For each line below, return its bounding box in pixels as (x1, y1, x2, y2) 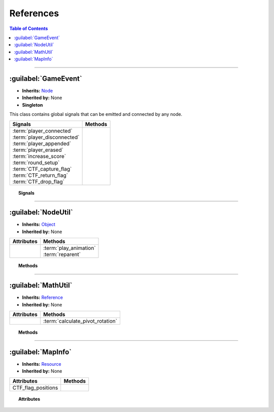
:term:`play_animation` (43, 244, 96, 251)
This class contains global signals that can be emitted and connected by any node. (9, 111, 183, 117)
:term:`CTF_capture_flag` (12, 165, 72, 172)
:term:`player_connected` (12, 127, 73, 134)
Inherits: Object (22, 221, 56, 228)
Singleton (22, 102, 43, 108)
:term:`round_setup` (12, 159, 60, 166)
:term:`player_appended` (12, 140, 72, 147)
